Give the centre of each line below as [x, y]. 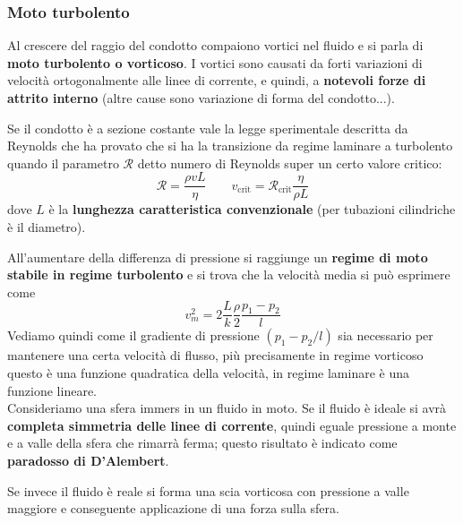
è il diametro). [47, 227]
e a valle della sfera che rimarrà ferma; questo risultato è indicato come [202, 443]
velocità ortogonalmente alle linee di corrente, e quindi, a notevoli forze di [217, 80]
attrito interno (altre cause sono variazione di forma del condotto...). [201, 98]
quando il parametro [63, 163]
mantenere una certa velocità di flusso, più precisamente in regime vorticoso [215, 355]
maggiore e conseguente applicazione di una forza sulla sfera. [173, 508]
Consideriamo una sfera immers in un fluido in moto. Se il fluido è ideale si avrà [227, 408]
